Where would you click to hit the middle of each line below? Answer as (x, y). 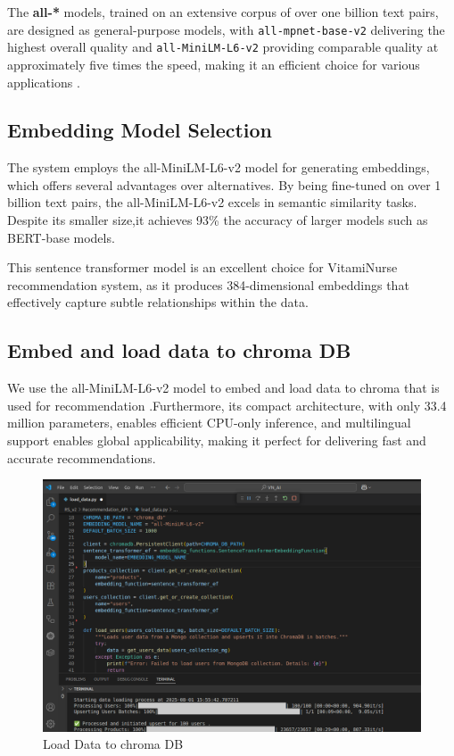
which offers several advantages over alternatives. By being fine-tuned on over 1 (224, 184)
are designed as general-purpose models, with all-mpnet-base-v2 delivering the (226, 29)
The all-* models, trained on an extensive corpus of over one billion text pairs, (223, 12)
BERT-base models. (61, 237)
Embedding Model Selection (140, 130)
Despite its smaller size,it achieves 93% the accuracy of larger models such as (218, 220)
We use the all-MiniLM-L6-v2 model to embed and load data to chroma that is (223, 388)
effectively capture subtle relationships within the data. (158, 302)
